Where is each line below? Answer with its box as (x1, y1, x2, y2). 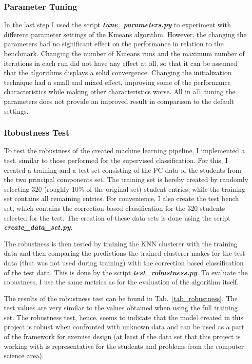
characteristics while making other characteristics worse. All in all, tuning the (4, 86, 235, 97)
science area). (4, 350, 44, 361)
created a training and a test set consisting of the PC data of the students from (4, 164, 241, 175)
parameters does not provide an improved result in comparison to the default (4, 96, 234, 106)
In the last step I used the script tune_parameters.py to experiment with (4, 20, 231, 30)
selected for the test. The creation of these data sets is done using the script (4, 212, 231, 222)
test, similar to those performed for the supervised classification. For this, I (4, 155, 228, 165)
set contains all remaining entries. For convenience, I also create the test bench (4, 193, 239, 203)
